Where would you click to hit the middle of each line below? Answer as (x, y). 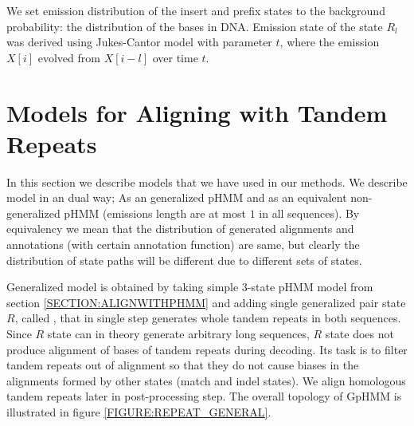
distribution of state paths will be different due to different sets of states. (184, 260)
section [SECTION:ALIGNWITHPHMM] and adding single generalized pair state (206, 302)
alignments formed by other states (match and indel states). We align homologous (206, 380)
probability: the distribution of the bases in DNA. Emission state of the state (195, 26)
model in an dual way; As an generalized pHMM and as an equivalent (177, 197)
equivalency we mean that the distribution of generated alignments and (180, 229)
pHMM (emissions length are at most (155, 213)
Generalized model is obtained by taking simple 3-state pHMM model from (190, 287)
